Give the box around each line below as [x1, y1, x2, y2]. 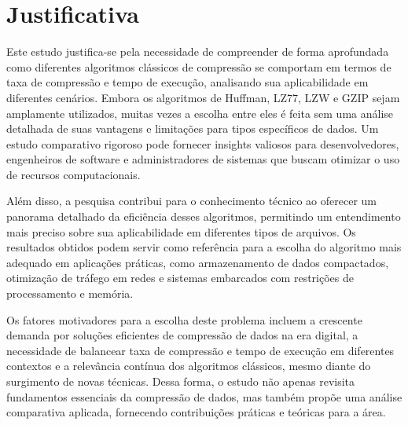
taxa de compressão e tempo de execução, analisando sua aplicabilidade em [6, 74, 369, 90]
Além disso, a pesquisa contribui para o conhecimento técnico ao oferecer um [6, 192, 377, 209]
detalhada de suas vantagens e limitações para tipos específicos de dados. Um [6, 120, 379, 137]
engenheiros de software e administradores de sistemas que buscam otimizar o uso [6, 151, 400, 167]
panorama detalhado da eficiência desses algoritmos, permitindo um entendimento [6, 208, 401, 225]
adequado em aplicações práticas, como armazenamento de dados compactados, [6, 254, 389, 270]
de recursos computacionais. [6, 166, 141, 182]
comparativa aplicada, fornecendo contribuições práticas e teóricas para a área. [6, 404, 386, 420]
